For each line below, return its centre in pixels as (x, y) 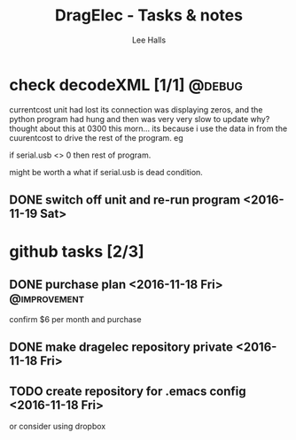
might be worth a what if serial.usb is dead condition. (106, 172)
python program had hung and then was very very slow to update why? (140, 119)
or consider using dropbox (58, 427)
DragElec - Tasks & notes (149, 15)
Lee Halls (149, 40)
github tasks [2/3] (77, 252)
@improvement (47, 298)
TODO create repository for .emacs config (128, 391)
